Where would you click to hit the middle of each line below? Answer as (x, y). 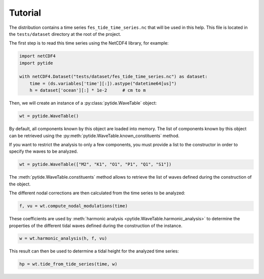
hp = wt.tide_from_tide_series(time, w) (68, 264)
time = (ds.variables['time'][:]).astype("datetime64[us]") (103, 83)
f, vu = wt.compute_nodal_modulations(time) (74, 206)
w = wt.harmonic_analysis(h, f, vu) (63, 238)
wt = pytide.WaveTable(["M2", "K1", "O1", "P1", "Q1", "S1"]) (95, 164)
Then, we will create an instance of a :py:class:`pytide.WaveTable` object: (83, 103)
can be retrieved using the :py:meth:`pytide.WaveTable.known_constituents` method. (94, 136)
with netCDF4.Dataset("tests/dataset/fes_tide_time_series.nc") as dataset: (113, 77)
